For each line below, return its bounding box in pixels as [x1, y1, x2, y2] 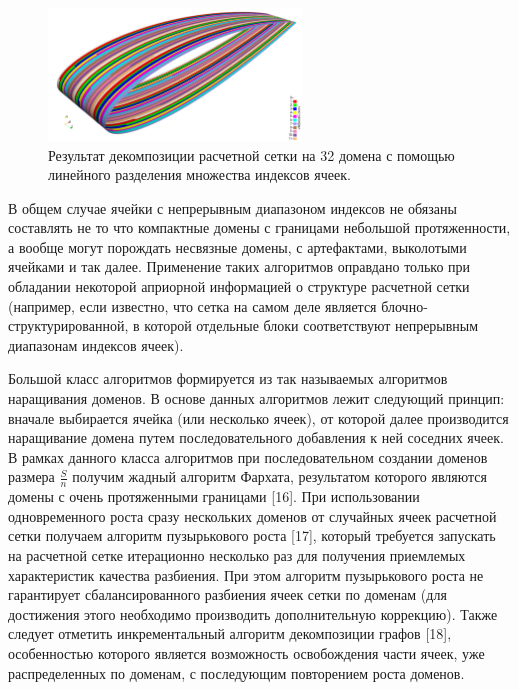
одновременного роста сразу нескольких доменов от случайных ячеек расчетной [8, 505, 497, 526]
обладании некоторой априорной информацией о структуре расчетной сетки [8, 276, 470, 297]
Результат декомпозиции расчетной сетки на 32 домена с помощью [48, 144, 455, 165]
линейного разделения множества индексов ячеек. [48, 164, 351, 185]
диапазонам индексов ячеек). [8, 334, 184, 355]
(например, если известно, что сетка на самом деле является [8, 295, 377, 316]
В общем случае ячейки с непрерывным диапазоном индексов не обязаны [8, 197, 457, 218]
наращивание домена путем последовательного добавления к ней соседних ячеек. [8, 427, 504, 448]
